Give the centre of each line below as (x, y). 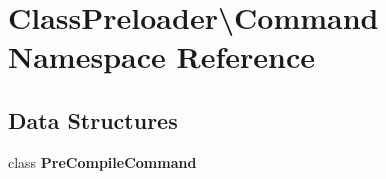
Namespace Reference (161, 56)
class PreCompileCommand (102, 161)
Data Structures (93, 119)
